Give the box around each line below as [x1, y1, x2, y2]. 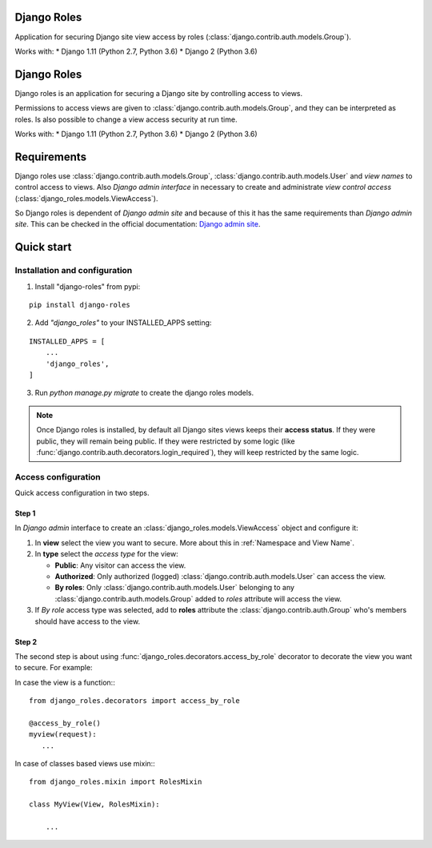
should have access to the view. [34, 617, 140, 626]
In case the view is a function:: [14, 677, 115, 687]
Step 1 [14, 508, 36, 518]
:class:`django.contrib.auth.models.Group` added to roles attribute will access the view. [54, 593, 342, 604]
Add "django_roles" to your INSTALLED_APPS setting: [34, 318, 212, 328]
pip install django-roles [29, 300, 131, 309]
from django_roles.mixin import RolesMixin [29, 778, 202, 786]
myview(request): [29, 729, 97, 739]
